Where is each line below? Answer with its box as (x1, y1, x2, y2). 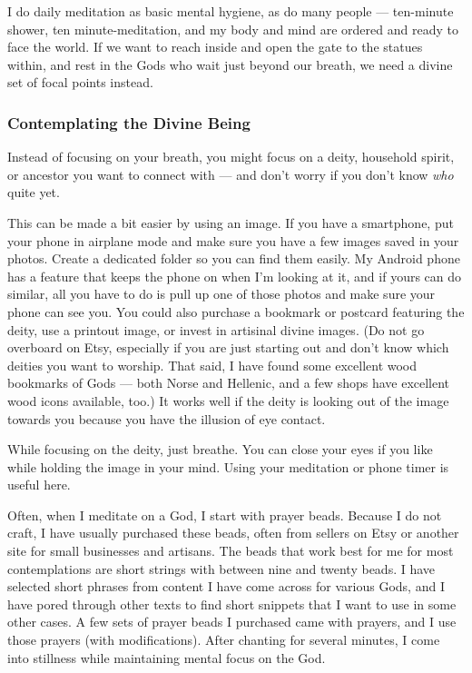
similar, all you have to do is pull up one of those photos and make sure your (7, 284, 436, 303)
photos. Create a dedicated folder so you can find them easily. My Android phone (7, 249, 460, 268)
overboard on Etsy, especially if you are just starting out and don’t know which (7, 338, 449, 357)
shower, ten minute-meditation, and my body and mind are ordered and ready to (7, 19, 458, 38)
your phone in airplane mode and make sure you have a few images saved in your (7, 231, 459, 250)
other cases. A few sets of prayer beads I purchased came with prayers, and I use (7, 612, 457, 631)
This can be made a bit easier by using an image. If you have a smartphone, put (7, 213, 454, 232)
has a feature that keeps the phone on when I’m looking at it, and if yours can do (7, 266, 462, 285)
